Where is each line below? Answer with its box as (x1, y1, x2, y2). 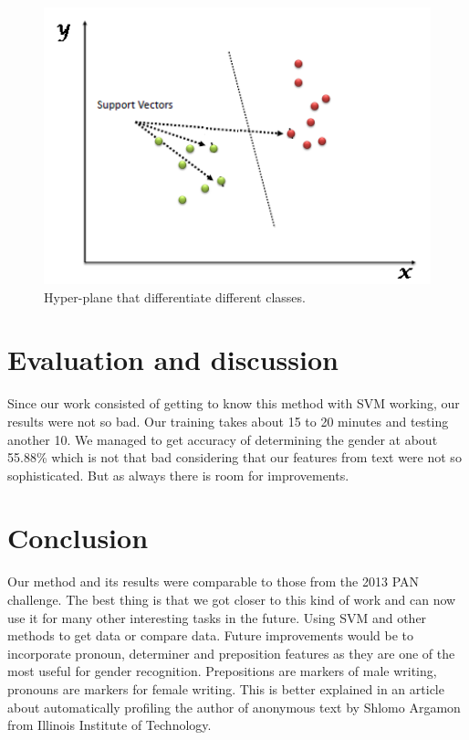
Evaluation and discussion (7, 341, 339, 378)
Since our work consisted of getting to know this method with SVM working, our (7, 394, 460, 413)
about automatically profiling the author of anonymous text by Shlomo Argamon (7, 697, 461, 716)
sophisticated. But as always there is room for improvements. (7, 465, 349, 484)
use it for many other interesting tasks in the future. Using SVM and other (7, 608, 427, 627)
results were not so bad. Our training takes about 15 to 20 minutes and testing (7, 411, 449, 430)
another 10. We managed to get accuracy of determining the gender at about (7, 429, 438, 449)
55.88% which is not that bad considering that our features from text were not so (7, 448, 462, 467)
